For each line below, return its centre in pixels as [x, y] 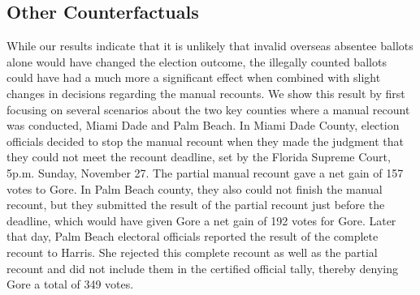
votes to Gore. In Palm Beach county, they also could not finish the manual [195, 188]
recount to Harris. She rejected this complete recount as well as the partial [192, 252]
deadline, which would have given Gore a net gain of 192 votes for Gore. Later [201, 220]
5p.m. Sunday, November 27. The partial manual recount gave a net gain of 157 [205, 172]
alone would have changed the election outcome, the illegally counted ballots [197, 61]
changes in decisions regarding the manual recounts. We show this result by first [206, 93]
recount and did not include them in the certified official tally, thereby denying [202, 268]
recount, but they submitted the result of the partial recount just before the [196, 205]
